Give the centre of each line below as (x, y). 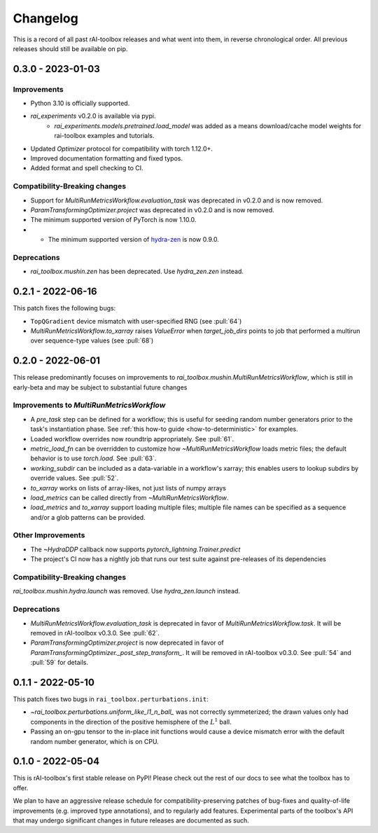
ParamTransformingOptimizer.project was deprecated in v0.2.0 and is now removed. (152, 209)
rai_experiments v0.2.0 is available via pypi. (93, 116)
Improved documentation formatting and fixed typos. (107, 158)
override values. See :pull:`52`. (75, 478)
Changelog (45, 18)
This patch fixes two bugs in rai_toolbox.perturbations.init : (111, 699)
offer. (21, 787)
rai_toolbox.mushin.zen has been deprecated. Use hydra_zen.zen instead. (137, 271)
